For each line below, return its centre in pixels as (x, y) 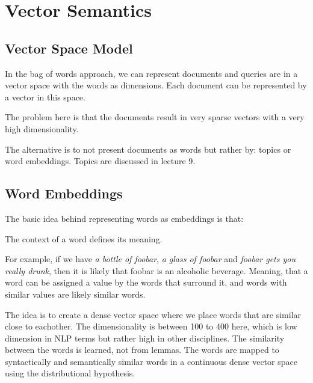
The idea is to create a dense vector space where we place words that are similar (153, 314)
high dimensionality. (42, 128)
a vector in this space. (45, 97)
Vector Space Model (69, 48)
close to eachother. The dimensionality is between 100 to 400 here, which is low (151, 326)
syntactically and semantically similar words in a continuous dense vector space (151, 361)
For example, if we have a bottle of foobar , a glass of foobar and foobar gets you (150, 259)
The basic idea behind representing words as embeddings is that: (124, 218)
